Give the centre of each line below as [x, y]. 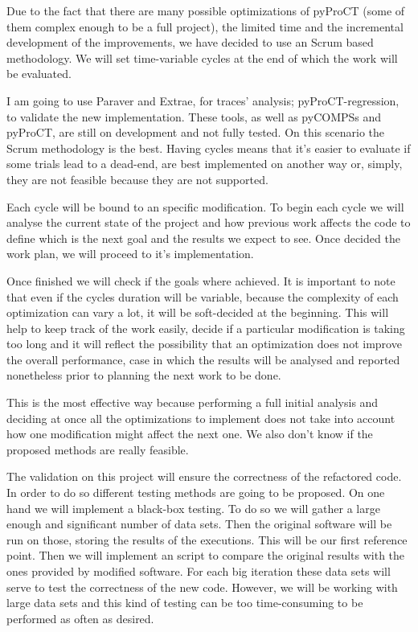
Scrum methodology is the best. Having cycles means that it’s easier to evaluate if [209, 148]
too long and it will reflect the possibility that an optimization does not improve [204, 344]
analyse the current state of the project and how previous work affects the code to [209, 222]
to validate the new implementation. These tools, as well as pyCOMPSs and [194, 116]
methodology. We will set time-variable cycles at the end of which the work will [202, 57]
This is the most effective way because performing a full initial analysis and [193, 402]
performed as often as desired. [80, 618]
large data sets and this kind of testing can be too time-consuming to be [185, 603]
